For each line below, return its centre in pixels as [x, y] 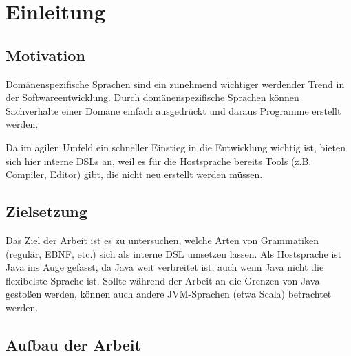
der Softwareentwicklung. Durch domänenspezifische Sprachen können [152, 97]
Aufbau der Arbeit [73, 344]
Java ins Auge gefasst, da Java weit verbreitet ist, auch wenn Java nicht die [165, 267]
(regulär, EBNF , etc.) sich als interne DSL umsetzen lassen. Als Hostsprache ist [174, 253]
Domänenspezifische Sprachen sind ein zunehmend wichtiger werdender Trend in [175, 84]
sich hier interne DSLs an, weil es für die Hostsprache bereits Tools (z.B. [159, 160]
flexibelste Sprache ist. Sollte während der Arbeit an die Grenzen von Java [163, 280]
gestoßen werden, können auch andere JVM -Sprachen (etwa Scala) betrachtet [169, 294]
